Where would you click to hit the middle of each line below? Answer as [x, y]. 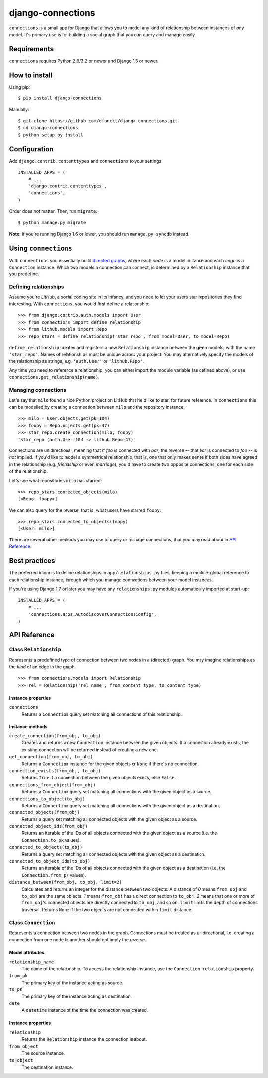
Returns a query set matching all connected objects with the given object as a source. [109, 819]
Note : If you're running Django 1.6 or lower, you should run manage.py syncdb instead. [99, 234]
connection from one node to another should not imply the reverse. [78, 940]
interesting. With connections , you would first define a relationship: [79, 304]
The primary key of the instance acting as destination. [77, 996]
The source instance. [43, 1053]
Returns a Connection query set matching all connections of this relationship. [102, 714]
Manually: [19, 109]
